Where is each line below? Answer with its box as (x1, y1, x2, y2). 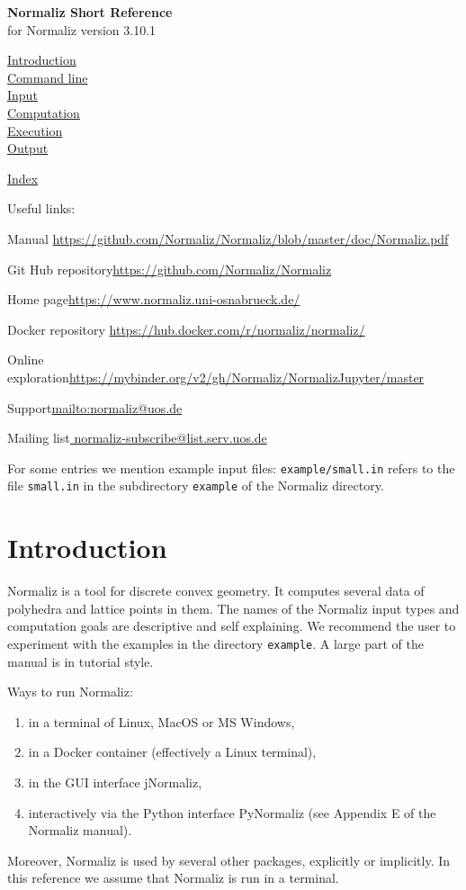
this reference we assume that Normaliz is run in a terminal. (7, 868, 339, 887)
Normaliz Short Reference (7, 3, 173, 21)
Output (7, 139, 49, 157)
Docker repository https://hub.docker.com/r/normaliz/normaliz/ (7, 319, 365, 338)
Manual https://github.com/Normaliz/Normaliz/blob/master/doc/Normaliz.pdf (7, 229, 449, 247)
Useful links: (7, 199, 76, 218)
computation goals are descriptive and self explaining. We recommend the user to (7, 616, 456, 635)
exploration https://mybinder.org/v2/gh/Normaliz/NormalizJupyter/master (7, 367, 425, 386)
